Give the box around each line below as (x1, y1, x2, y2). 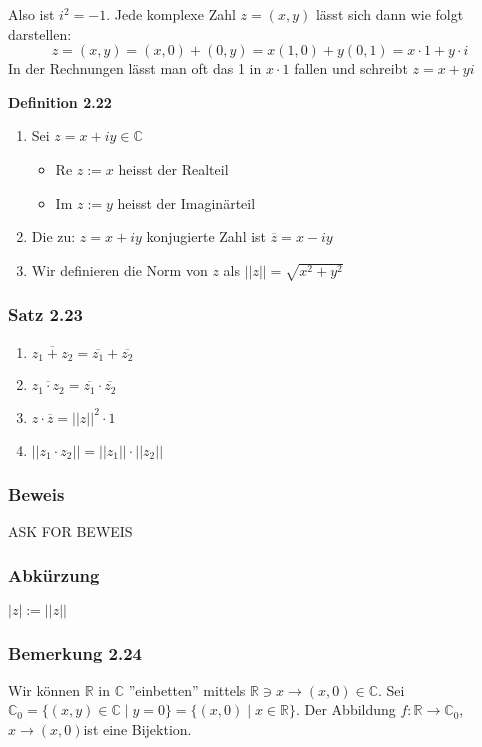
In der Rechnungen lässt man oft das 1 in (8, 58, 262, 79)
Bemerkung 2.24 (8, 640, 142, 665)
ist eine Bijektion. (83, 719, 192, 740)
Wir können (8, 679, 81, 700)
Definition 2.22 (8, 91, 112, 112)
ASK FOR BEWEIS (8, 520, 133, 541)
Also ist (8, 4, 55, 24)
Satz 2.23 (8, 302, 83, 327)
